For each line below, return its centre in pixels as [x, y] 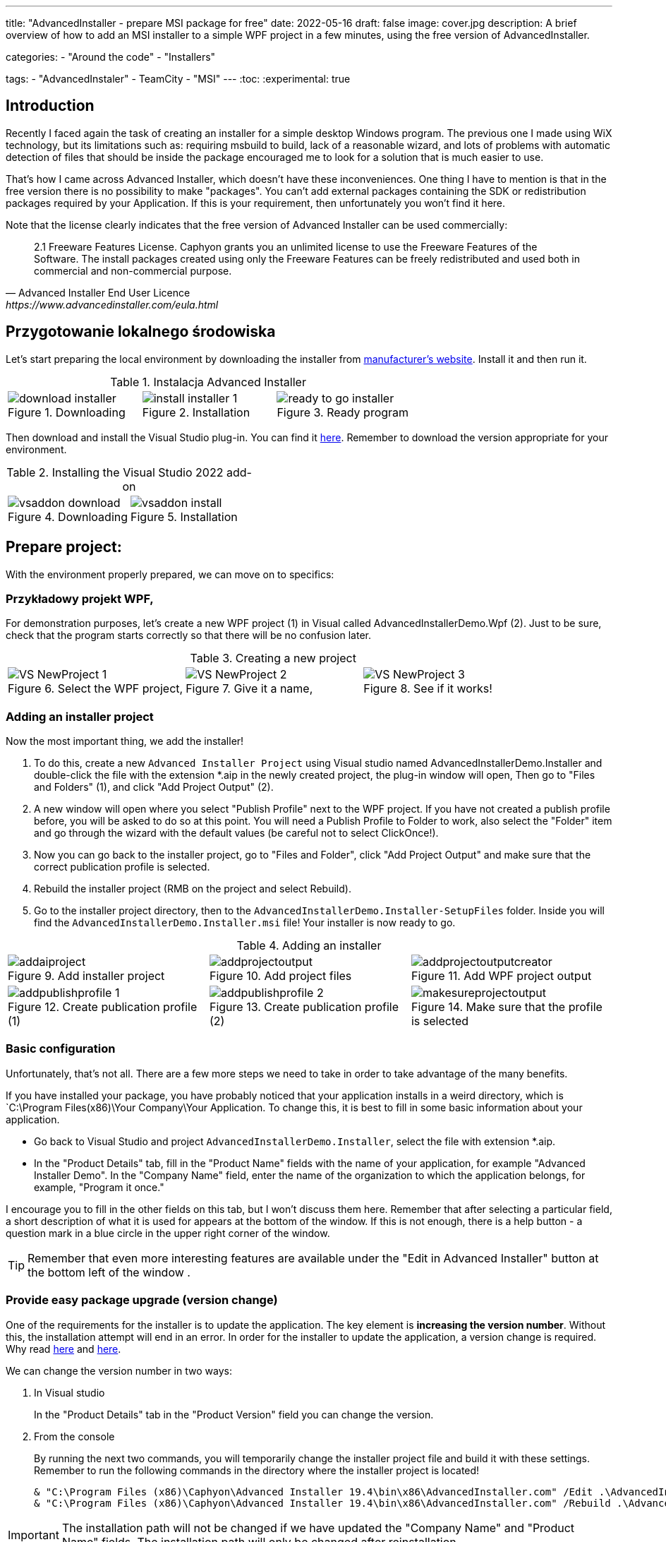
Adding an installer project [80, 716]
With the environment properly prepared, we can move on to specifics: [170, 574]
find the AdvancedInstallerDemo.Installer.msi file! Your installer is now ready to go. [245, 923]
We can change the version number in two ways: [119, 1370]
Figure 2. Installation [196, 412]
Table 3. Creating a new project [273, 658]
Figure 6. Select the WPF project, [96, 689]
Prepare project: [64, 547]
